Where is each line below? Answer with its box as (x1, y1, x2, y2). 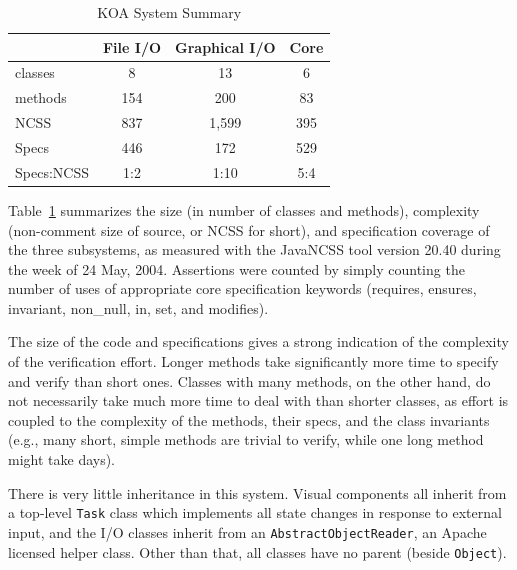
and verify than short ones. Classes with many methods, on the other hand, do (8, 370, 491, 391)
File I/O (102, 36, 162, 57)
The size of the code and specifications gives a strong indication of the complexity (8, 331, 509, 352)
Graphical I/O (175, 36, 276, 57)
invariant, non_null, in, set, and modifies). (8, 297, 269, 318)
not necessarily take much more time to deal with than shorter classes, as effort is (8, 390, 509, 411)
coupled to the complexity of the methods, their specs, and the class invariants (8, 409, 490, 430)
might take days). (8, 449, 116, 470)
